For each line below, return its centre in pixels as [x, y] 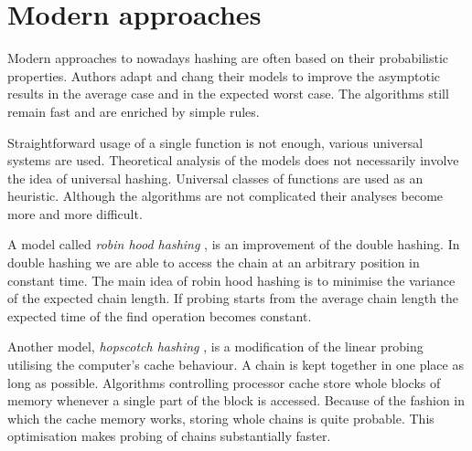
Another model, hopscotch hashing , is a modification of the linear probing [215, 346]
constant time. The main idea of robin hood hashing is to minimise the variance [231, 280]
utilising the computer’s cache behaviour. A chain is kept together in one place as [236, 365]
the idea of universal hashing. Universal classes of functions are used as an [215, 178]
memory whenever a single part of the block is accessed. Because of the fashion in [236, 400]
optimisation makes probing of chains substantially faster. [169, 436]
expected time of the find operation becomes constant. [160, 315]
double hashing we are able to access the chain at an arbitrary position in [214, 262]
